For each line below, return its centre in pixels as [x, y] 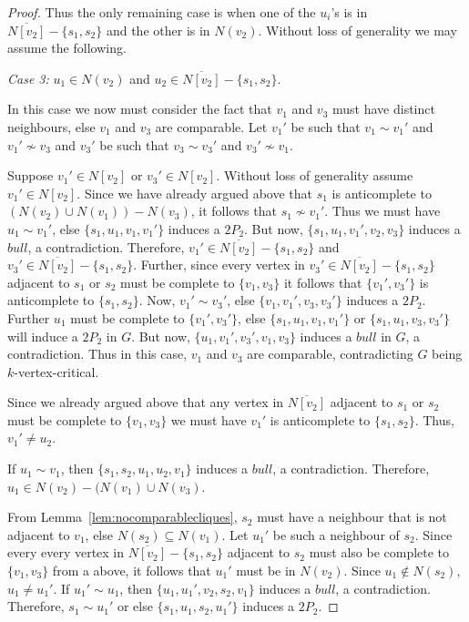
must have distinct [384, 109]
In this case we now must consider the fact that [140, 109]
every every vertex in [66, 552]
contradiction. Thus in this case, [97, 354]
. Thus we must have [382, 211]
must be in [266, 571]
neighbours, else [51, 126]
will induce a [43, 336]
